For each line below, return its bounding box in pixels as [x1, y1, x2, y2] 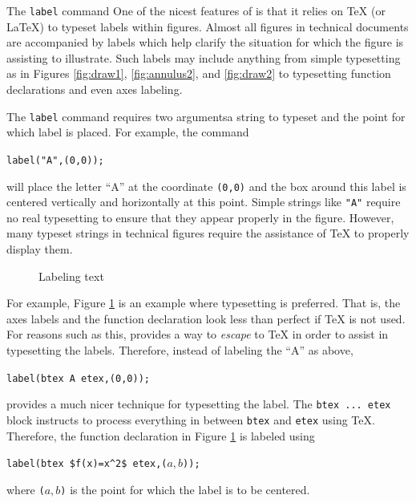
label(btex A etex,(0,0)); [6, 372, 150, 384]
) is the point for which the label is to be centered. [60, 481, 310, 497]
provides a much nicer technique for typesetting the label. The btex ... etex [6, 396, 391, 412]
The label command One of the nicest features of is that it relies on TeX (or [6, 2, 386, 18]
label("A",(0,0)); [6, 154, 104, 166]
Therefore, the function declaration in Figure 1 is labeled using [6, 427, 315, 444]
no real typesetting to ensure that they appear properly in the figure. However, [6, 209, 394, 225]
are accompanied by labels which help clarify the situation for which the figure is [6, 34, 404, 51]
